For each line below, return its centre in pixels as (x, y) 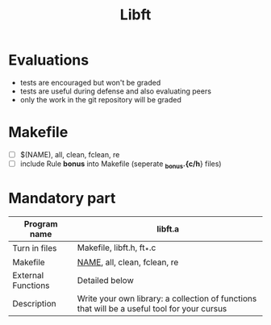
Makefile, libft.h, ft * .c (117, 248)
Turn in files (35, 248)
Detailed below (106, 280)
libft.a (168, 229)
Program (41, 223)
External (28, 275)
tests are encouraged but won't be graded (90, 82)
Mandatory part (62, 198)
